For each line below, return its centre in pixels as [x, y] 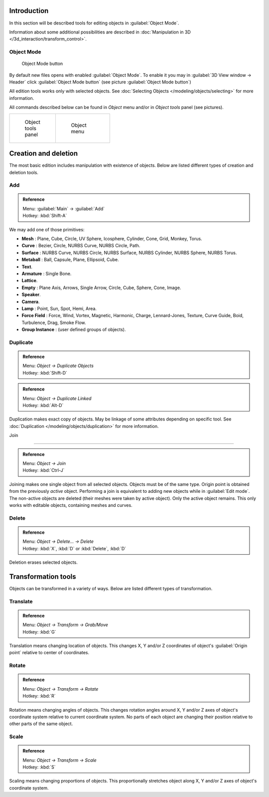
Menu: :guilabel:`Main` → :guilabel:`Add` [64, 208]
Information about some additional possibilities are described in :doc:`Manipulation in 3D [100, 32]
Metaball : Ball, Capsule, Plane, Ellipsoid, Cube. [70, 260]
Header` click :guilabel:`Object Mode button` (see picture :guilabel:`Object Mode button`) [100, 82]
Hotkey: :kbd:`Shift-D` [45, 373]
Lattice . [30, 281]
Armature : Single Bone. [47, 273]
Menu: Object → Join [44, 463]
